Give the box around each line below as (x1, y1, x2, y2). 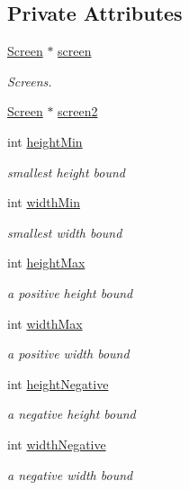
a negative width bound (7, 465, 133, 484)
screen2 (58, 102, 98, 121)
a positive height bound (7, 283, 133, 302)
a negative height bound (7, 404, 136, 423)
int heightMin (7, 132, 83, 150)
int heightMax (7, 253, 85, 272)
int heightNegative (7, 374, 109, 393)
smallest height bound (7, 162, 125, 181)
